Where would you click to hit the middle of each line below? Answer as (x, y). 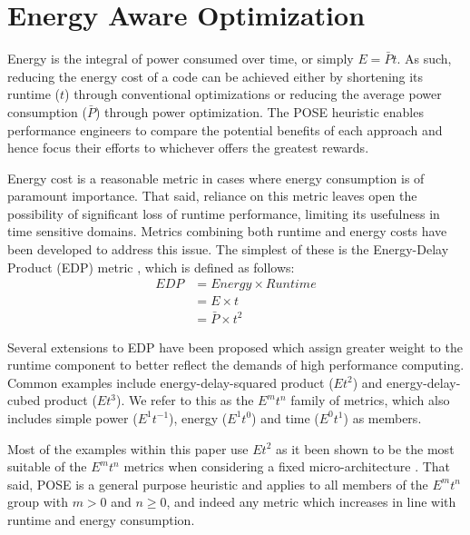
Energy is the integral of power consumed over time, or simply (181, 59)
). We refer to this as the (185, 400)
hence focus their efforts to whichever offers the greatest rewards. (188, 148)
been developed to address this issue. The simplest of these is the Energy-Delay (228, 249)
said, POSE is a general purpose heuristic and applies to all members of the (218, 484)
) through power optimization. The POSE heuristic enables (259, 111)
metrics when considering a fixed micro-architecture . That (287, 466)
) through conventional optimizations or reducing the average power (253, 94)
